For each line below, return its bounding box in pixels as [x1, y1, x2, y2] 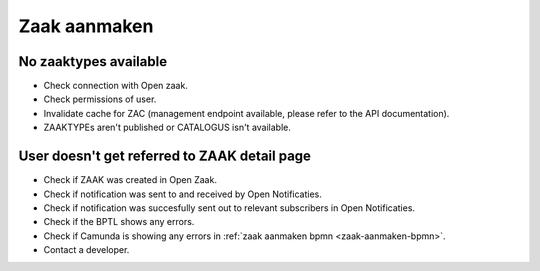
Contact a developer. [43, 244, 130, 256]
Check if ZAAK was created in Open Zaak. [43, 174, 217, 186]
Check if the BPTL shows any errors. [43, 216, 195, 228]
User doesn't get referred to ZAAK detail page [18, 148, 312, 165]
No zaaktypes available [18, 53, 168, 70]
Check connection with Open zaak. [43, 80, 189, 92]
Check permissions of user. [43, 93, 157, 105]
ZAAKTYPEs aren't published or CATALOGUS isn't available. [43, 121, 292, 134]
